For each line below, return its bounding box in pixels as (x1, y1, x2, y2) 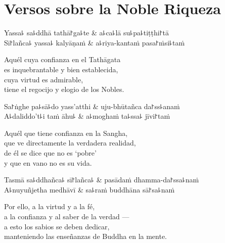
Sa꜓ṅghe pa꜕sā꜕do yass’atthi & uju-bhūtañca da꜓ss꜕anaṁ (4, 101, 180, 111)
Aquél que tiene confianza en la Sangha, (4, 127, 128, 138)
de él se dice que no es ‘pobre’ (4, 148, 97, 158)
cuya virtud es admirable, (4, 74, 83, 84)
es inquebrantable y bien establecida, (4, 64, 118, 74)
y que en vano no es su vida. (4, 157, 92, 168)
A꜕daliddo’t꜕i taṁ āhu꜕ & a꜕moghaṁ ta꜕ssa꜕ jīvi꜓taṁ (4, 111, 170, 121)
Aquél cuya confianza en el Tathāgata (4, 54, 121, 65)
